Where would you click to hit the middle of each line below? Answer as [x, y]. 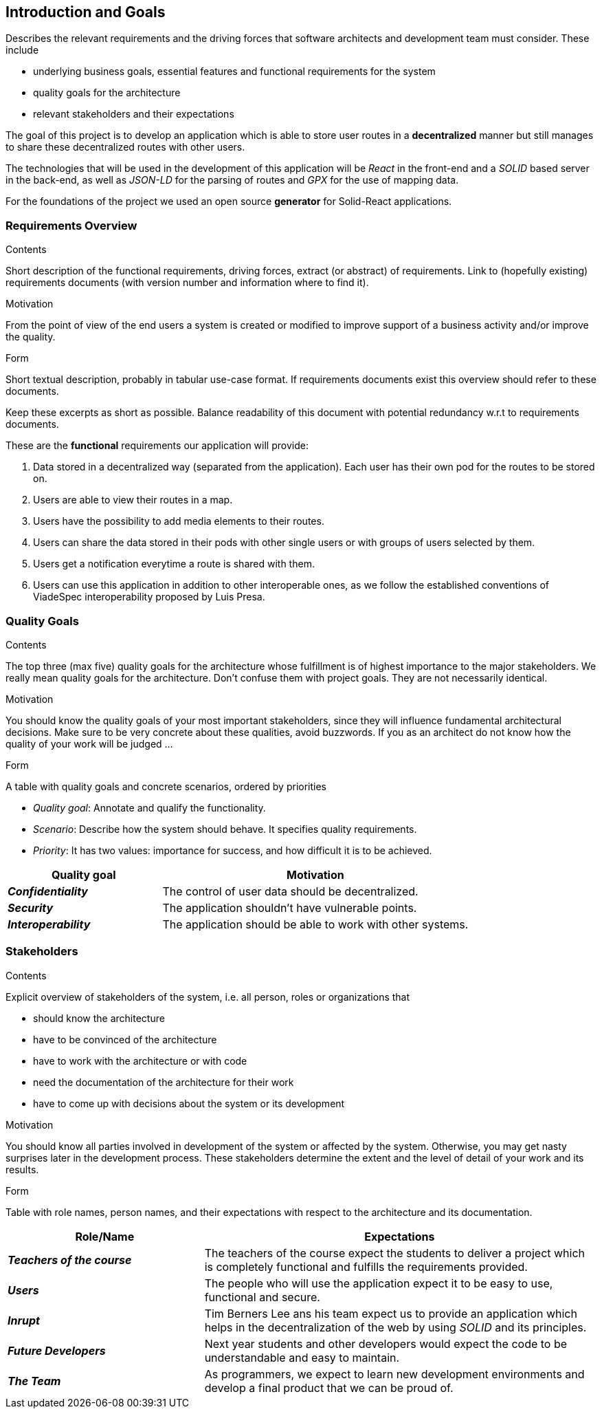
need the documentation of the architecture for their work [164, 1082]
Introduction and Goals [86, 12]
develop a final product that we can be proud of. [329, 1388]
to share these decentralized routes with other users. [125, 147]
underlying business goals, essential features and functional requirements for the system [234, 72]
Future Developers [57, 1350]
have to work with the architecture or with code [140, 1060]
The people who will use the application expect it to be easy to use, [379, 1283]
